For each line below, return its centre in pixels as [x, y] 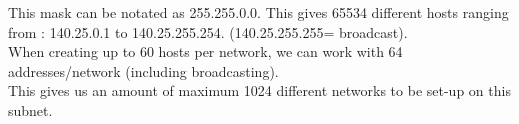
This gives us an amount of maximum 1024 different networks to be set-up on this [259, 90]
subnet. [30, 109]
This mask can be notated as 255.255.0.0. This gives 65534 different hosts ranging [258, 12]
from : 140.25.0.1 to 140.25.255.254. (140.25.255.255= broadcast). [208, 31]
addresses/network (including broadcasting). [143, 70]
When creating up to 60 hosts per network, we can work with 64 [205, 51]
